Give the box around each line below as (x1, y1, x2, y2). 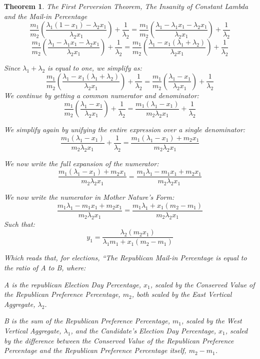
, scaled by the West (181, 315, 242, 326)
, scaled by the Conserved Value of (150, 279, 255, 289)
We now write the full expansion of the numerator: (4, 158, 159, 168)
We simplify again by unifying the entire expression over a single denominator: (4, 124, 245, 135)
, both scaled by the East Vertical (131, 289, 232, 299)
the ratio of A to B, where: (4, 262, 86, 272)
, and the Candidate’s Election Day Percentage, (70, 325, 216, 335)
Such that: (4, 218, 35, 229)
